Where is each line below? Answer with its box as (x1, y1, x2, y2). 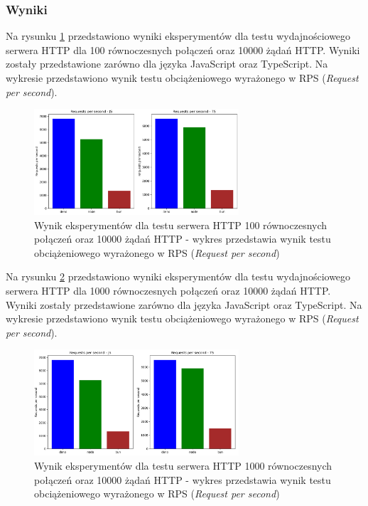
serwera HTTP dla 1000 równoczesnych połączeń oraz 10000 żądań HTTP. (6, 283, 331, 297)
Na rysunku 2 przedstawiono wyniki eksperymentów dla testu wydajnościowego (6, 269, 351, 284)
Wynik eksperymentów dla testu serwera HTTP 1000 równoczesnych (34, 458, 332, 473)
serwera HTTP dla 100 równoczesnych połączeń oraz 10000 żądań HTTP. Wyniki (6, 42, 360, 57)
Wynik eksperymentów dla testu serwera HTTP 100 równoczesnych (34, 217, 328, 232)
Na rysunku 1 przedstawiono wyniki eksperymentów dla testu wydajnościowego (6, 28, 351, 43)
